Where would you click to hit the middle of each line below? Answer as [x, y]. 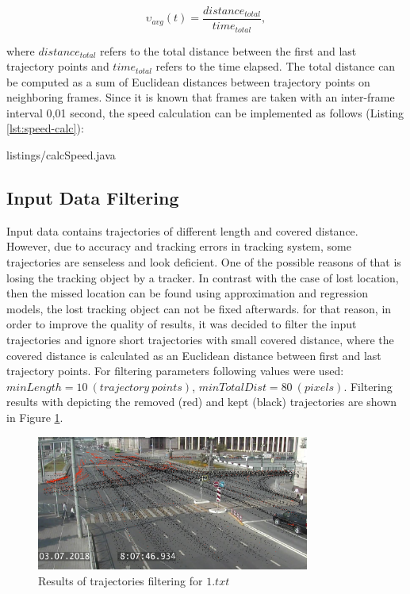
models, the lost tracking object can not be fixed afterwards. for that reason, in [199, 308]
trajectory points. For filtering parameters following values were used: [175, 371]
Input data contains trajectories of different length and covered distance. [182, 230]
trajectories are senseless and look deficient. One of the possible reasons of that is [204, 262]
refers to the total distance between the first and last [228, 50]
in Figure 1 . [35, 417]
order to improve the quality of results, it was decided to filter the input [182, 324]
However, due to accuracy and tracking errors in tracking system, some [179, 246]
